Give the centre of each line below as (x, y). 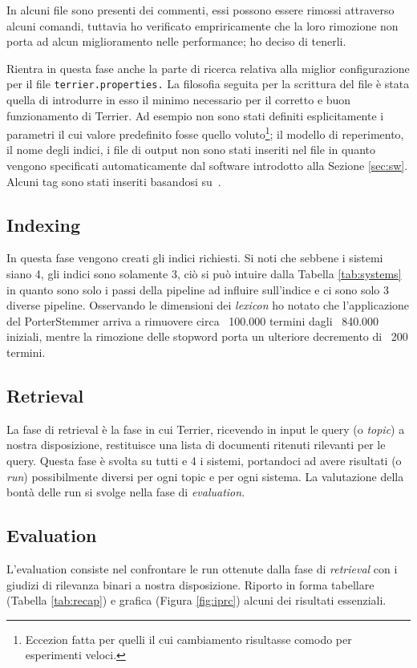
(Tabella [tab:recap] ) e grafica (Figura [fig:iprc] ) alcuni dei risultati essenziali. (196, 600)
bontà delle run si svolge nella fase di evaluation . (126, 492)
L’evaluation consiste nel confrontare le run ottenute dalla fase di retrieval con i (202, 568)
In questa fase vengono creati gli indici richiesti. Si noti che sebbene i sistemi (195, 258)
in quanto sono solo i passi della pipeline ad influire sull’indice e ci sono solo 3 (198, 289)
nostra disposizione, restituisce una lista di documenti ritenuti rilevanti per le (196, 445)
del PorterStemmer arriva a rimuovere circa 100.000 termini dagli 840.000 (193, 320)
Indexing (44, 224)
